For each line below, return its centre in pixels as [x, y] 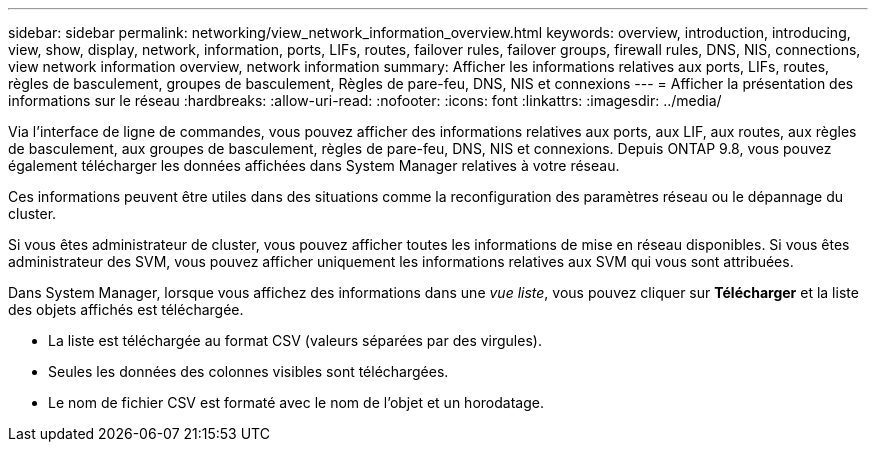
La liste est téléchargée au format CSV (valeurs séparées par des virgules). [295, 340]
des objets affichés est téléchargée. [126, 309]
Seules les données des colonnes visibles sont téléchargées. [248, 371]
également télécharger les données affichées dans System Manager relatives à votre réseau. [314, 165]
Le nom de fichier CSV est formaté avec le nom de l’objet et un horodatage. [296, 402]
